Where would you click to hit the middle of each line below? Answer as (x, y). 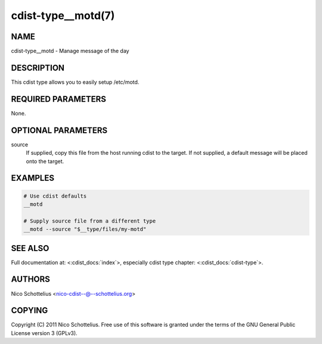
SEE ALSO (30, 248)
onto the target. (45, 161)
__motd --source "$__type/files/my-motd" (85, 229)
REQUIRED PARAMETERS (59, 99)
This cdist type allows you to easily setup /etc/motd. (75, 82)
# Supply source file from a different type (90, 221)
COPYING (30, 310)
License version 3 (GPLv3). (44, 333)
